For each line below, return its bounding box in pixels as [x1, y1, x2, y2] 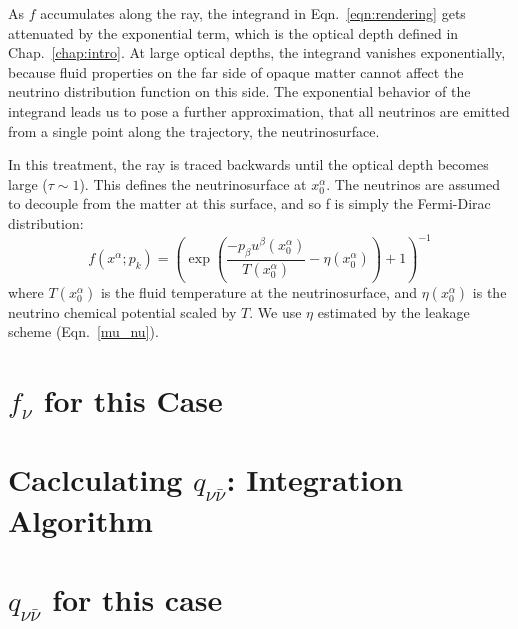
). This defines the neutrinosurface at [79, 173, 307, 194]
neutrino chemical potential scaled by [8, 301, 237, 322]
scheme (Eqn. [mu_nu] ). [8, 321, 159, 342]
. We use [249, 301, 302, 322]
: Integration [226, 458, 404, 499]
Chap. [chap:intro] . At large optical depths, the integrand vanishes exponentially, [8, 42, 506, 63]
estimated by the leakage [317, 301, 470, 322]
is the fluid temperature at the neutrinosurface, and [100, 281, 417, 302]
